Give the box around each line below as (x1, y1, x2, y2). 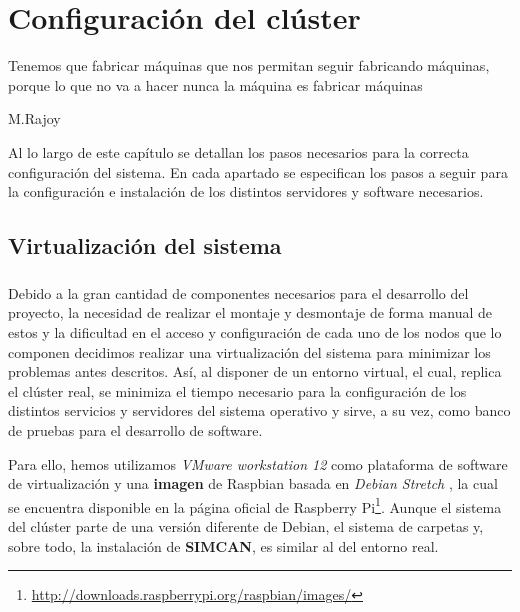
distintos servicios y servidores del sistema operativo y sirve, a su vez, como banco (8, 400, 511, 421)
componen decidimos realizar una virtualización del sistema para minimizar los (8, 341, 491, 362)
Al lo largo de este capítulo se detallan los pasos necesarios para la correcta (8, 141, 469, 162)
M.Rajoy (8, 108, 61, 129)
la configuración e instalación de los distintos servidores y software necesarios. (8, 181, 484, 202)
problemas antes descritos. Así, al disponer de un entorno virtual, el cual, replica (8, 361, 502, 382)
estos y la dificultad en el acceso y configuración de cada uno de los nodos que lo (8, 322, 502, 343)
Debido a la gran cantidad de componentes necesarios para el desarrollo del (8, 282, 469, 303)
